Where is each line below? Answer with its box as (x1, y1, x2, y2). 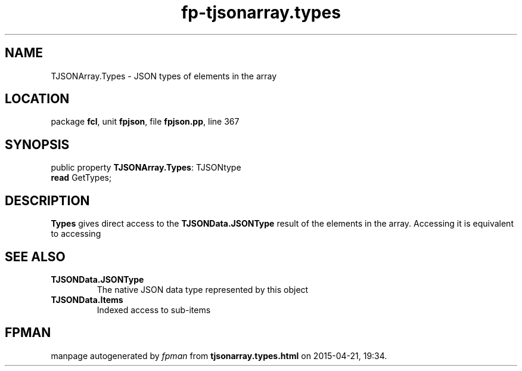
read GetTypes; (51, 172, 112, 183)
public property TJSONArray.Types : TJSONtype (51, 162, 241, 173)
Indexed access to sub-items (97, 304, 211, 315)
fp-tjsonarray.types (181, 2, 341, 23)
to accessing (51, 228, 101, 239)
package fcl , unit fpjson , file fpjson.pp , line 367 (51, 116, 240, 127)
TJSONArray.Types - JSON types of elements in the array (51, 70, 277, 81)
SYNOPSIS (5, 137, 70, 152)
